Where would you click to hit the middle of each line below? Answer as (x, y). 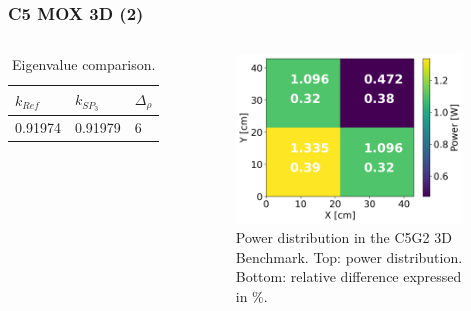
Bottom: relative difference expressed (348, 276)
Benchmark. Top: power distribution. (349, 256)
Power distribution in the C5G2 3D (343, 237)
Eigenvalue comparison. (83, 64)
